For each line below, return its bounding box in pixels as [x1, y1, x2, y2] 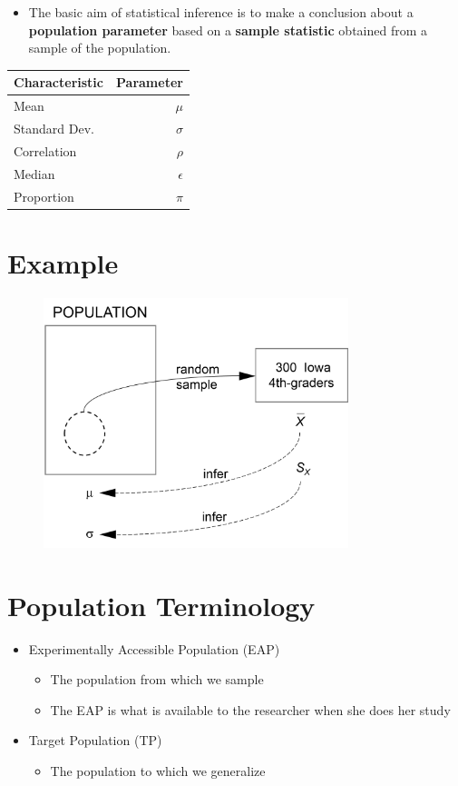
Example [7, 244, 119, 281]
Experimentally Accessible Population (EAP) [28, 639, 280, 658]
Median [14, 164, 55, 183]
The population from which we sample [50, 670, 264, 689]
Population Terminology [7, 586, 316, 623]
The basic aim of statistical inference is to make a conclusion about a [28, 3, 414, 21]
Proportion [14, 186, 74, 205]
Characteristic [14, 73, 103, 92]
